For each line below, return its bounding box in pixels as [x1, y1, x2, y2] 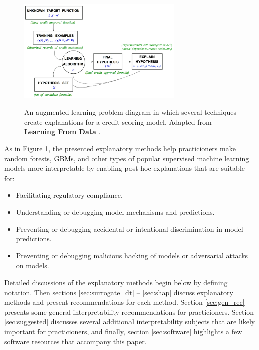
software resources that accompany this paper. [4, 336, 147, 346]
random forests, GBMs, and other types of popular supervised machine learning [4, 153, 249, 163]
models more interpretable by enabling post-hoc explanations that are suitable [4, 163, 245, 173]
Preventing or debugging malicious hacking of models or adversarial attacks [16, 250, 248, 260]
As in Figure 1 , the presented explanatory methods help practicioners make [4, 143, 236, 154]
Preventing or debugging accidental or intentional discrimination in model [16, 223, 243, 234]
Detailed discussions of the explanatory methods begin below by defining [4, 277, 228, 287]
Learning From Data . [24, 126, 101, 137]
